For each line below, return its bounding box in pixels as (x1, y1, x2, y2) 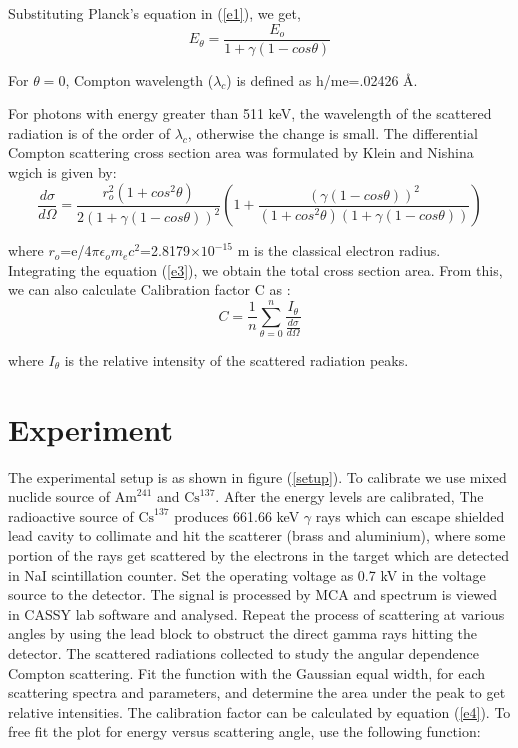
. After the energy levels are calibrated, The (215, 486, 484, 507)
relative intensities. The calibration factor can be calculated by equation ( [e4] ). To (8, 701, 511, 722)
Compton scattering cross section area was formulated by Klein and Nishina (8, 142, 474, 163)
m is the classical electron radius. (237, 240, 441, 261)
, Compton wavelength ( (65, 69, 214, 90)
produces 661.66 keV (174, 505, 300, 526)
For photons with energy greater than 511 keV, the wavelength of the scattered (8, 103, 492, 124)
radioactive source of (8, 505, 134, 526)
